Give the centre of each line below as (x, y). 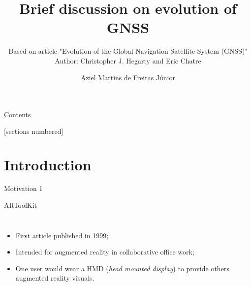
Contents (17, 114)
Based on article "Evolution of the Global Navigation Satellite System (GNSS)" (128, 51)
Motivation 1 (23, 188)
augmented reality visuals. (55, 278)
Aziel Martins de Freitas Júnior (128, 77)
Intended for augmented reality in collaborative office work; (105, 252)
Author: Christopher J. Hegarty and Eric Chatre (128, 60)
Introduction (48, 165)
